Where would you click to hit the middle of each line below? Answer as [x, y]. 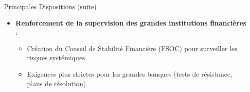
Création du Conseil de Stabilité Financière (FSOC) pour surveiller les [132, 48]
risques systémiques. [57, 58]
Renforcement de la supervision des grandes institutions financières [131, 22]
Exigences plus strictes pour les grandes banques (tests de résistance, [130, 73]
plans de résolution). [57, 83]
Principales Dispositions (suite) [50, 6]
